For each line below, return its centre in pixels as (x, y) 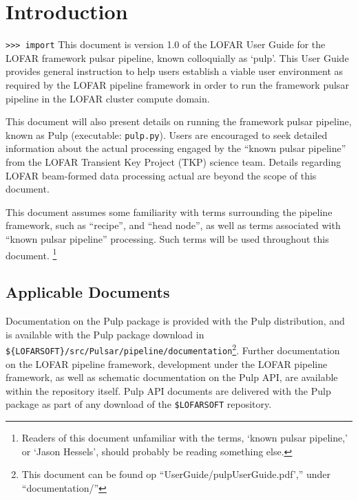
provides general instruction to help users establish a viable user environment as (175, 71)
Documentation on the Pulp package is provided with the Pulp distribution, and (175, 321)
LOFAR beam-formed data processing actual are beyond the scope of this (161, 175)
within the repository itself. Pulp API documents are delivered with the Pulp (168, 390)
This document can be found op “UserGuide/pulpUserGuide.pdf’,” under (176, 474)
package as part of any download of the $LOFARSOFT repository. (139, 404)
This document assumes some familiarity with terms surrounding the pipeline (169, 211)
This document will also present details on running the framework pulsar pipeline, (179, 121)
